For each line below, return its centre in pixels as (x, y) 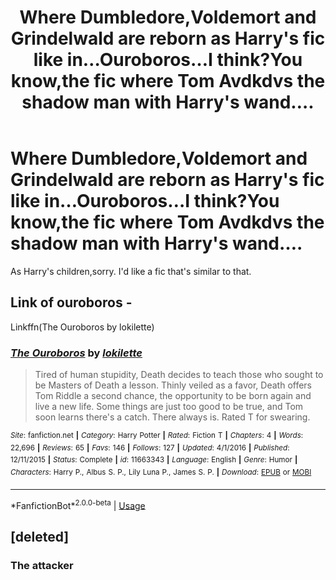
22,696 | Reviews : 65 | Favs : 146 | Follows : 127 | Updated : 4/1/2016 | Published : (150, 447)
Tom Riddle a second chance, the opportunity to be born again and (173, 396)
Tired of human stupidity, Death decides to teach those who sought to (179, 375)
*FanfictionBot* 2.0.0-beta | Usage (78, 504)
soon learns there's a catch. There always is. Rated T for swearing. (172, 417)
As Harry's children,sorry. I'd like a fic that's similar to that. (131, 271)
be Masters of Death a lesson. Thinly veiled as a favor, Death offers (173, 385)
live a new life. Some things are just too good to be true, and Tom (169, 407)
